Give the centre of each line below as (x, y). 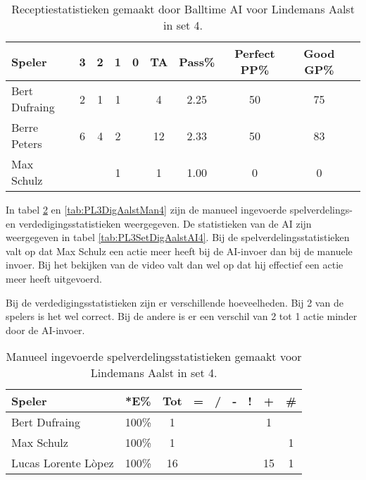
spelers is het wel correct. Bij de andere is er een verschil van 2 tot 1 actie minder (182, 316)
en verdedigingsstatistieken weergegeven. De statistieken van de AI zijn (159, 223)
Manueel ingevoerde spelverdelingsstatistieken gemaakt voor (154, 357)
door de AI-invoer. (45, 330)
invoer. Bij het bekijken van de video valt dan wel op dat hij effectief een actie (175, 265)
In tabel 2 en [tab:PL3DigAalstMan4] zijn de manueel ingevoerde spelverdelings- (179, 209)
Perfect (255, 53)
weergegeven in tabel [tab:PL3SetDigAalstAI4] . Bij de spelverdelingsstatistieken (178, 237)
